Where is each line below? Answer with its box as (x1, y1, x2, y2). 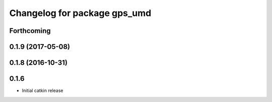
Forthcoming (9, 26, 51, 35)
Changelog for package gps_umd (9, 7, 152, 18)
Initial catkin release (22, 87, 63, 93)
